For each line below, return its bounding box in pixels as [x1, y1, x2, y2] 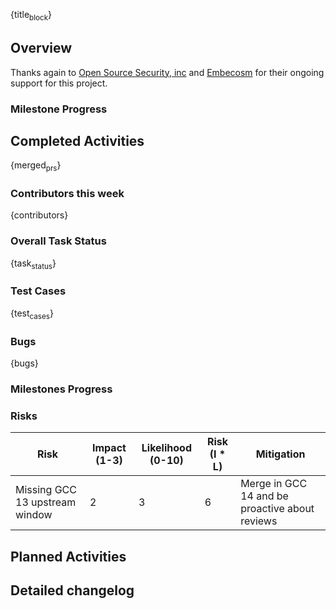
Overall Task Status [10, 234, 107, 248]
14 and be [240, 489, 289, 503]
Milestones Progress [10, 382, 113, 396]
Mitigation [255, 447, 306, 461]
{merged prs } [10, 159, 62, 174]
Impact [92, 441, 127, 455]
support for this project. [10, 77, 108, 89]
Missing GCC [15, 483, 77, 497]
